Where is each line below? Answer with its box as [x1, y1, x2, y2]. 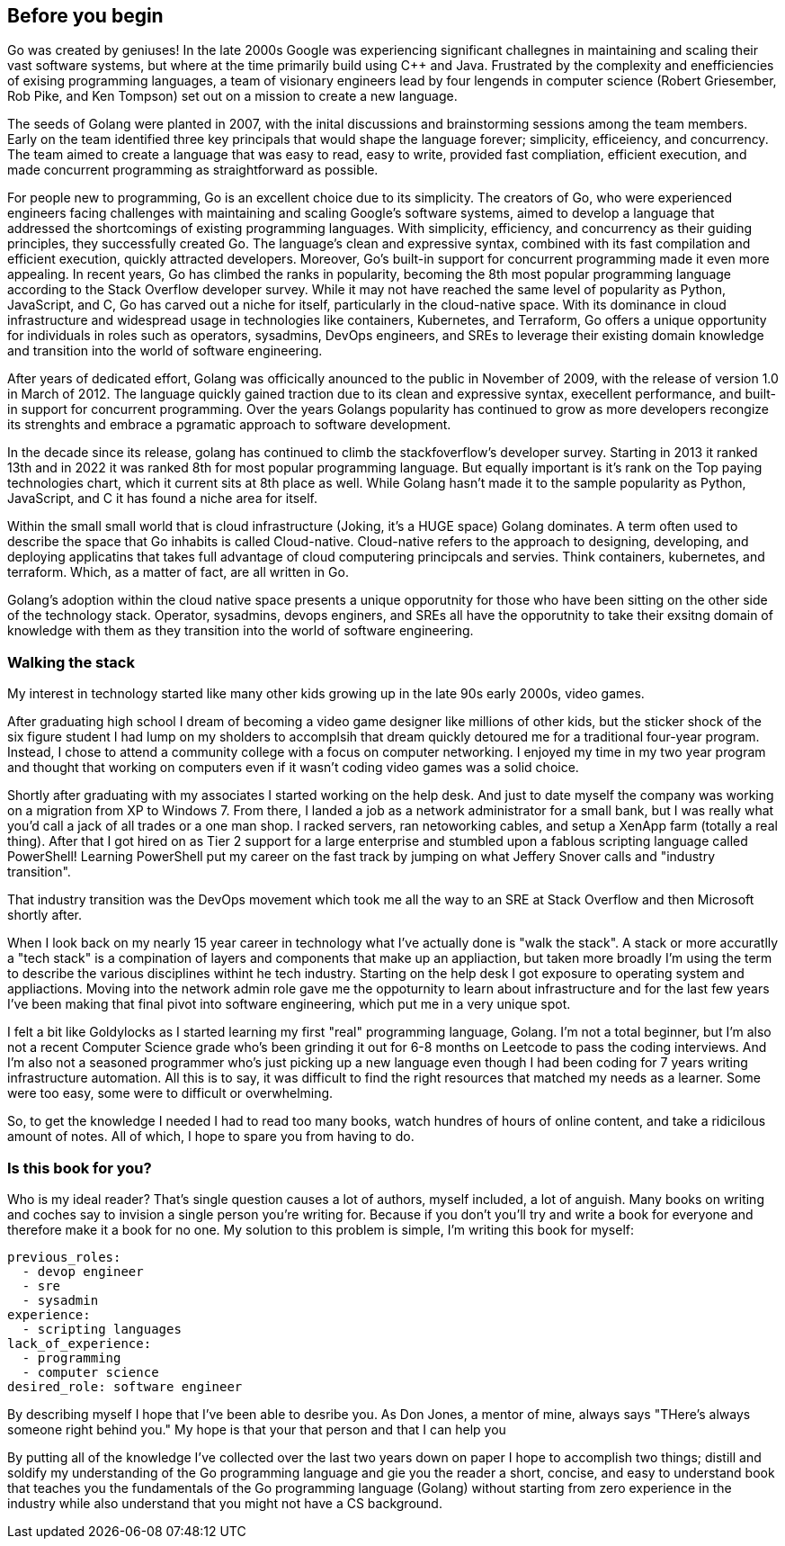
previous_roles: [7, 1249, 121, 1264]
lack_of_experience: [7, 1335, 152, 1351]
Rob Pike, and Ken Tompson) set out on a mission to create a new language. [7, 88, 458, 104]
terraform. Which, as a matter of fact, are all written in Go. [7, 564, 349, 580]
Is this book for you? [7, 1158, 152, 1177]
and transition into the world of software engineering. [7, 343, 323, 359]
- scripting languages [22, 1321, 182, 1336]
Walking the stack [7, 652, 135, 671]
